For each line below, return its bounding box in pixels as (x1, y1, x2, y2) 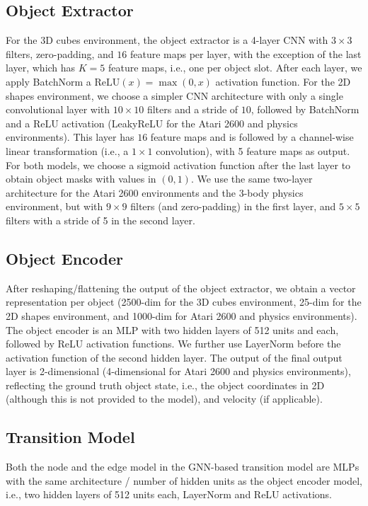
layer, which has (6, 60, 76, 75)
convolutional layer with (6, 102, 110, 117)
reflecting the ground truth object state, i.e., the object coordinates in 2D (6, 377, 325, 392)
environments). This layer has (6, 130, 134, 144)
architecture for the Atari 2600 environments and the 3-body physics (6, 185, 304, 200)
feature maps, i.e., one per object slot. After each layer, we (108, 60, 362, 75)
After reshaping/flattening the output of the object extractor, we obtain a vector (6, 280, 356, 295)
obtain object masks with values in (6, 171, 156, 186)
